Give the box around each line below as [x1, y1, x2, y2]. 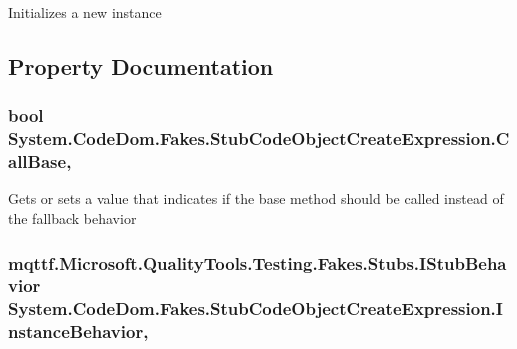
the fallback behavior [8, 208, 137, 229]
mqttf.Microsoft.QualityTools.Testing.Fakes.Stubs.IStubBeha [8, 250, 507, 275]
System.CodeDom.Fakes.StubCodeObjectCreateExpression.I [8, 296, 503, 321]
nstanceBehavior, [8, 319, 149, 344]
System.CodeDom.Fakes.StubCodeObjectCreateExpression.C [8, 126, 510, 151]
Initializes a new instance [8, 2, 162, 22]
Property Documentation [8, 50, 274, 81]
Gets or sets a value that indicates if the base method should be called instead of [8, 188, 504, 209]
